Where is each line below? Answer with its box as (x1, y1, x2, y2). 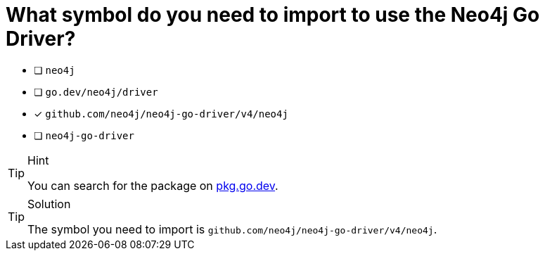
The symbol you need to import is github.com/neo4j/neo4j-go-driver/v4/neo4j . (27, 222, 437, 236)
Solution (27, 196, 71, 211)
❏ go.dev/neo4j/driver (34, 85, 158, 98)
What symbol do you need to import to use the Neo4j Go (6, 3, 540, 27)
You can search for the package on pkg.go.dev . (27, 178, 278, 193)
